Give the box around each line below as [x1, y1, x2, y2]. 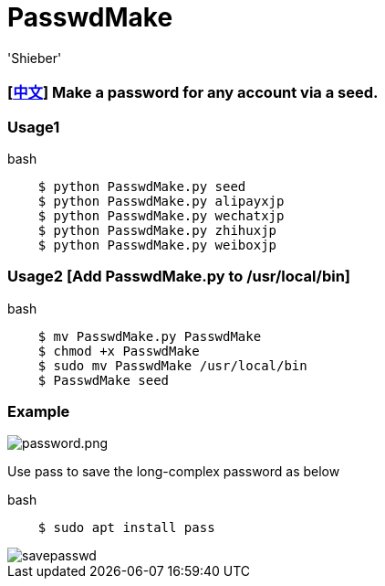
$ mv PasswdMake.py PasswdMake [37, 328, 262, 344]
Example [7, 402, 70, 421]
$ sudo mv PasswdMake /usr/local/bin [37, 357, 307, 373]
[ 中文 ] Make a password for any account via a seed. [7, 83, 379, 102]
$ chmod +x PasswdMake [37, 343, 200, 358]
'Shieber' [7, 49, 62, 66]
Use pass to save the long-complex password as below [7, 463, 340, 480]
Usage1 [7, 117, 60, 136]
